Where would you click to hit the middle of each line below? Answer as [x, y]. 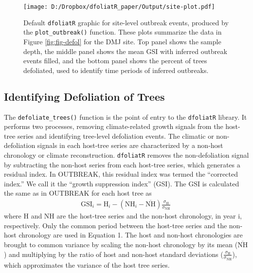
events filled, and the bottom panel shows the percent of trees [115, 61]
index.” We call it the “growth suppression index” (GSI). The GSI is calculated [122, 183]
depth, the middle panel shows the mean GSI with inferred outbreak [125, 51]
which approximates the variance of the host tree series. [87, 264]
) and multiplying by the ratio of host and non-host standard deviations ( [114, 254]
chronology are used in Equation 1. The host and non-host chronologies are [131, 235]
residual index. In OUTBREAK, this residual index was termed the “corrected [121, 174]
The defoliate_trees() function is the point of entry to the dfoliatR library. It [126, 117]
